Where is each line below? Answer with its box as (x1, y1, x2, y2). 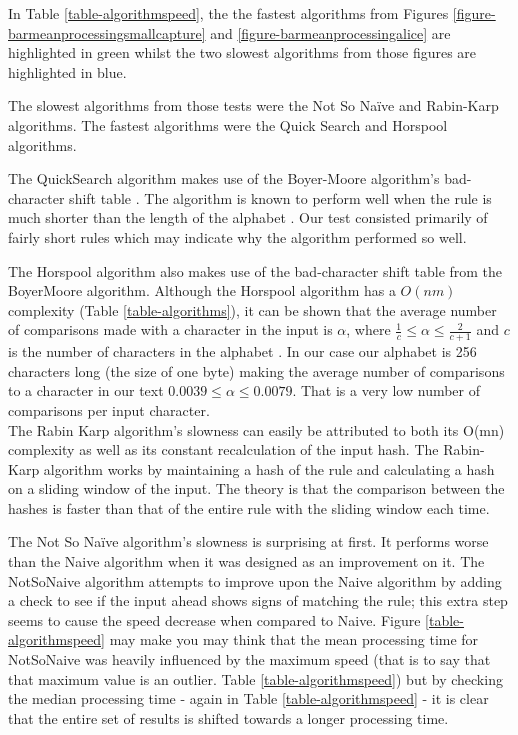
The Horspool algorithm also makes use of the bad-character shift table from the (8, 260, 503, 281)
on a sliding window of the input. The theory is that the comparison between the (8, 478, 505, 499)
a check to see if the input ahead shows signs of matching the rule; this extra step (8, 590, 508, 611)
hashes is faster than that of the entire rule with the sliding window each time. (8, 497, 490, 518)
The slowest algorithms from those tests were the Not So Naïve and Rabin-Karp (8, 95, 499, 116)
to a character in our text (8, 380, 164, 401)
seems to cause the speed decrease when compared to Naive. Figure (8, 609, 421, 630)
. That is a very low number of (292, 380, 481, 401)
